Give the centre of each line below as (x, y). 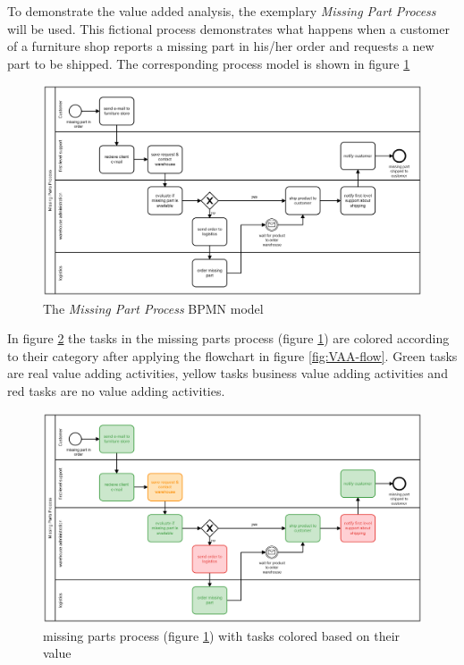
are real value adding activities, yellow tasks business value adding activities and (228, 373)
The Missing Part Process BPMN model (153, 308)
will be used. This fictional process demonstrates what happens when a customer (228, 28)
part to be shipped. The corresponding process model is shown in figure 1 (209, 63)
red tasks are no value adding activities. (116, 390)
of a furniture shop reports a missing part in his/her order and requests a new (221, 46)
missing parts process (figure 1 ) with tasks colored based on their (222, 635)
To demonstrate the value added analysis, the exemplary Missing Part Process (222, 11)
